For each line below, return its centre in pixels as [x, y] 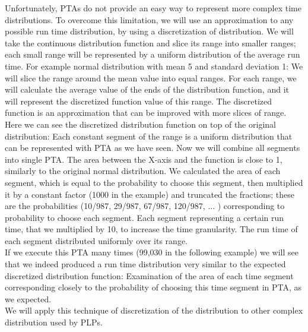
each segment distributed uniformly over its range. [96, 240]
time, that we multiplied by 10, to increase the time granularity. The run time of [151, 229]
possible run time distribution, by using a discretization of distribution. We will [149, 31]
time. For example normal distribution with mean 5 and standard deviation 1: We [154, 66]
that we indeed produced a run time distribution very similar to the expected [145, 264]
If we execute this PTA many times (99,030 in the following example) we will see [152, 252]
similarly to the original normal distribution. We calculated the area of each [143, 171]
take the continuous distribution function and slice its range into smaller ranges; [150, 42]
